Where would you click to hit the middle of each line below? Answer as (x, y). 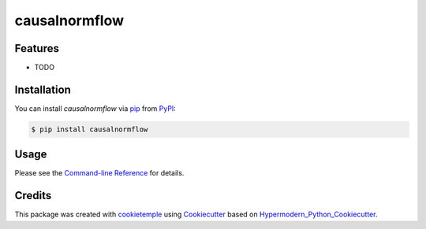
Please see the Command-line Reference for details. (99, 173)
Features (37, 48)
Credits (33, 196)
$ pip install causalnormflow (90, 129)
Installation (43, 89)
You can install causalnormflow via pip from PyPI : (95, 108)
